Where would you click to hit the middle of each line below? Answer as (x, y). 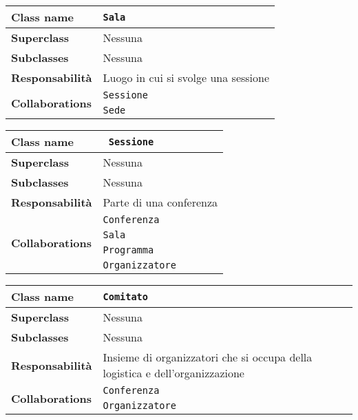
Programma (128, 250)
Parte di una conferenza (160, 202)
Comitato (125, 296)
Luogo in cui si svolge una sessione (186, 77)
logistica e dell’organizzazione (173, 373)
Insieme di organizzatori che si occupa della (208, 357)
